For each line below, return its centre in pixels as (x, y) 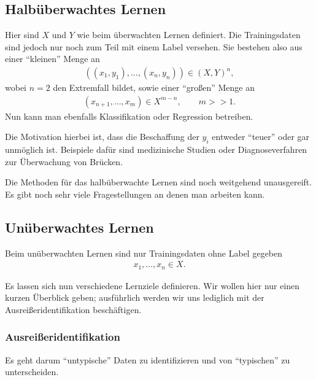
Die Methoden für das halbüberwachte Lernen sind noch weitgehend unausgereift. (159, 182)
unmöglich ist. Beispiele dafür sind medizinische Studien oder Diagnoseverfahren (156, 149)
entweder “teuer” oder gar (261, 137)
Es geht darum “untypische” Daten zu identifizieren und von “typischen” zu (148, 359)
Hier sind (22, 35)
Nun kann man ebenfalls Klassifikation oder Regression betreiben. (129, 116)
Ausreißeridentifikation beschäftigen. (73, 309)
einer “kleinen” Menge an (52, 59)
